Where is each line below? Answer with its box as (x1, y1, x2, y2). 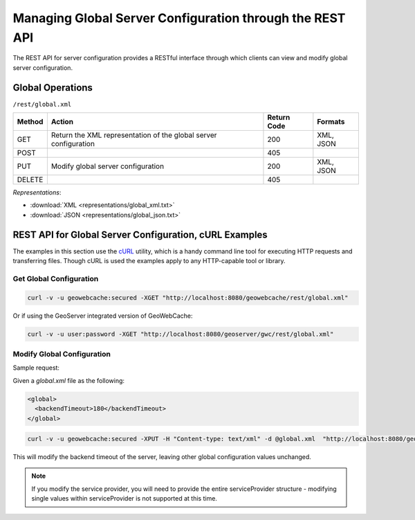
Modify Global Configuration (12, 349, 111, 359)
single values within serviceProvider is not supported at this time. (31, 494, 218, 503)
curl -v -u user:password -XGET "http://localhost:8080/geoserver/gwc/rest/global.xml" (27, 330, 334, 338)
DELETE (17, 175, 44, 185)
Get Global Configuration (12, 274, 99, 283)
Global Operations (12, 82, 93, 93)
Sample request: (12, 364, 60, 372)
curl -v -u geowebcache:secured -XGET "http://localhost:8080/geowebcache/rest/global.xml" (27, 294, 349, 301)
